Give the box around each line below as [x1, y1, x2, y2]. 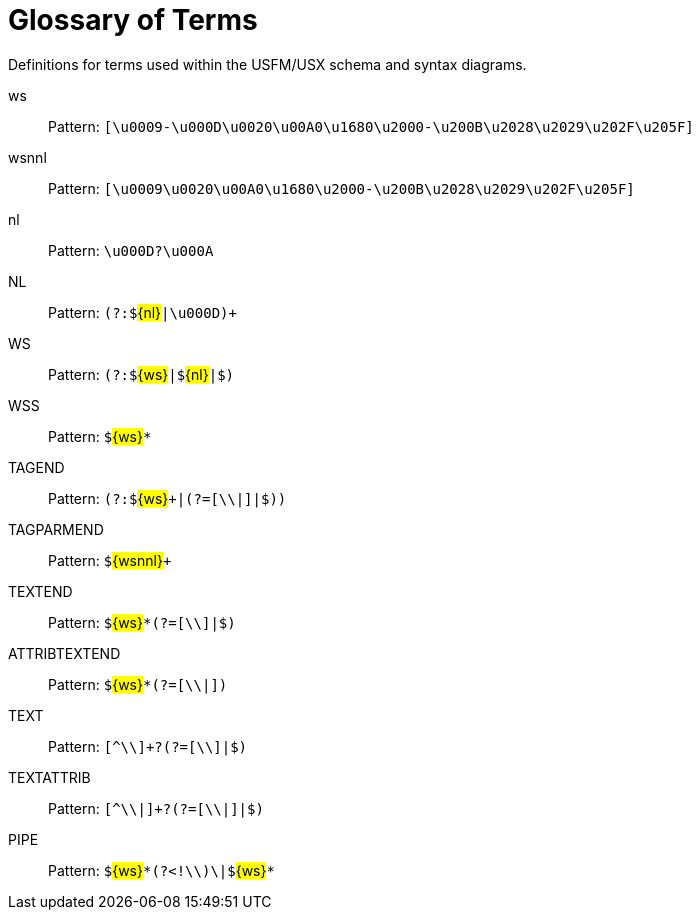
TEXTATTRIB [8, 768, 91, 786]
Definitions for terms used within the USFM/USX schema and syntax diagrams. [8, 55, 527, 73]
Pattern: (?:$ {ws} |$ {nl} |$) [48, 365, 235, 383]
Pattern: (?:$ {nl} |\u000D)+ [48, 303, 237, 321]
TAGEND [8, 458, 65, 476]
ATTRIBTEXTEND [8, 644, 121, 662]
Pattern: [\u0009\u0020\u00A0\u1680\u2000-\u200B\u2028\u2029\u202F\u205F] [48, 179, 635, 197]
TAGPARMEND [8, 520, 104, 538]
